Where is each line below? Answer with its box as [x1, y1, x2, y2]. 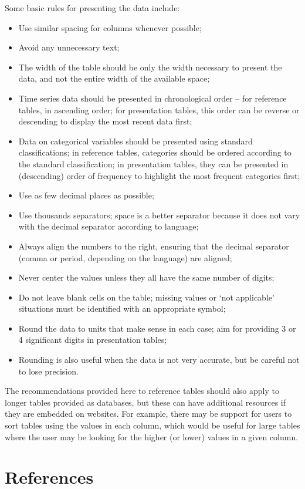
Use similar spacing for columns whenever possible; [18, 21, 202, 33]
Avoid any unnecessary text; [18, 41, 120, 53]
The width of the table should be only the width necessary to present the [18, 60, 282, 73]
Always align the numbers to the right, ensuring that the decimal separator [18, 240, 289, 252]
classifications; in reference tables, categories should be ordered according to [18, 146, 292, 158]
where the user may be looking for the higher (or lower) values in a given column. [5, 430, 299, 443]
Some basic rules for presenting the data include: [5, 2, 180, 14]
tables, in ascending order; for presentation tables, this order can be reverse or [18, 103, 300, 116]
